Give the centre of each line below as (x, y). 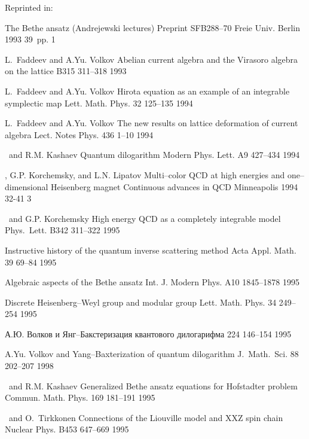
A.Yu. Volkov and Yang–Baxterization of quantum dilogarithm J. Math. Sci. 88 (152, 354)
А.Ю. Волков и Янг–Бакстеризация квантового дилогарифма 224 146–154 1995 (148, 333)
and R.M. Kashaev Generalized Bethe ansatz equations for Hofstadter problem (153, 385)
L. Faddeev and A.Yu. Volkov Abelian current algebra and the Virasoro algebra (152, 59)
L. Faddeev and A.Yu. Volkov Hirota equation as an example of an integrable (147, 91)
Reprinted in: (29, 7)
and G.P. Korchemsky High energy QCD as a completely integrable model (145, 218)
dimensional (27, 186)
